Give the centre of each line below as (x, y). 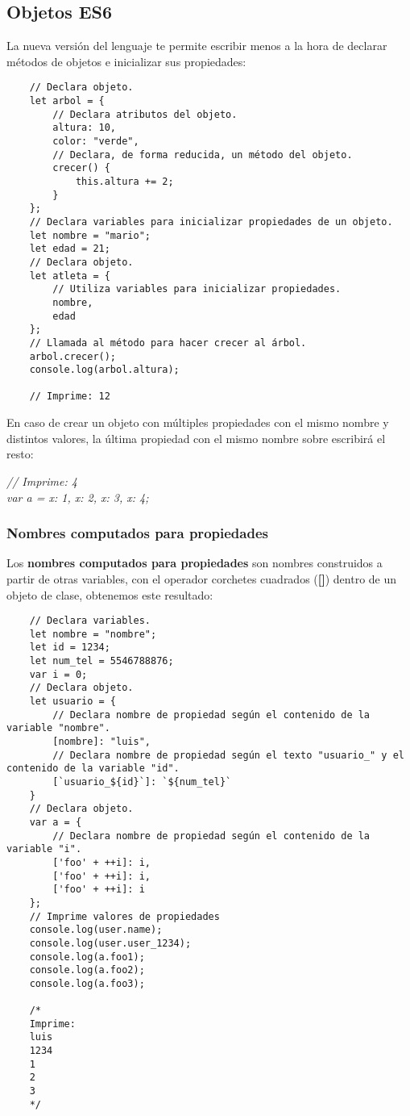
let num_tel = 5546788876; (101, 661)
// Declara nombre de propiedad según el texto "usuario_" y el (228, 755)
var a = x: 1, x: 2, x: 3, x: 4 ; (78, 497)
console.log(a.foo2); (87, 970)
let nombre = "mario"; (90, 235)
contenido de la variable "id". (93, 769)
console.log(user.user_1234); (110, 943)
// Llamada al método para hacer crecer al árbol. (168, 343)
